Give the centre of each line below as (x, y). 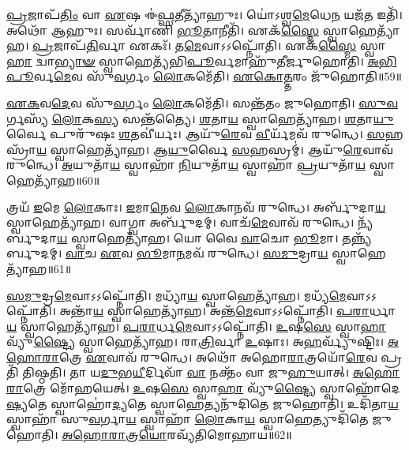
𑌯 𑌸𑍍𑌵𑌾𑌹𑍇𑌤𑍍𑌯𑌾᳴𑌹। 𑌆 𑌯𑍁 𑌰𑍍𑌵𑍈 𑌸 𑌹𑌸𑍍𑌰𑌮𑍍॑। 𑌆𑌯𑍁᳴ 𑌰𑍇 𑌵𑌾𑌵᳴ (214, 149)
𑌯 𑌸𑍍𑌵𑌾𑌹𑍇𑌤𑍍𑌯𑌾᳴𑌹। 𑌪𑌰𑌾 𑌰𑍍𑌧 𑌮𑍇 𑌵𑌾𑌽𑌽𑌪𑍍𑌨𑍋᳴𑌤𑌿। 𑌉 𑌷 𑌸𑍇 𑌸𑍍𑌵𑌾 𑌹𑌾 (197, 326)
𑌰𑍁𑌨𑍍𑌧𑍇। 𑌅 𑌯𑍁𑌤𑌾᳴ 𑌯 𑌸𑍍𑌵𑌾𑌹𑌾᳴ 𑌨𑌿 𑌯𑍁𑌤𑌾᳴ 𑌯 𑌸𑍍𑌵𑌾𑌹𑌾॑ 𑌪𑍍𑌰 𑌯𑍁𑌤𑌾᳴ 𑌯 (186, 165)
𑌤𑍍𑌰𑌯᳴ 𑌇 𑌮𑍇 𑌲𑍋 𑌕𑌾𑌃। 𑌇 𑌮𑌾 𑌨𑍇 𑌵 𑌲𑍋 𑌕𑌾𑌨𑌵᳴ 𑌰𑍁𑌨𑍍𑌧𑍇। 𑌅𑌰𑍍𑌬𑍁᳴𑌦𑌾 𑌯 (196, 206)
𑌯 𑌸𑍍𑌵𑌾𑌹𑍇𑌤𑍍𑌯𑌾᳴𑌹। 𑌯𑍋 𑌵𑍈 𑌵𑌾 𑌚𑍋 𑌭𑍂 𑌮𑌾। (198, 237)
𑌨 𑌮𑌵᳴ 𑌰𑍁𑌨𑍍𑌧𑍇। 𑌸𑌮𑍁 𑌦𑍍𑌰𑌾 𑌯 (252, 253)
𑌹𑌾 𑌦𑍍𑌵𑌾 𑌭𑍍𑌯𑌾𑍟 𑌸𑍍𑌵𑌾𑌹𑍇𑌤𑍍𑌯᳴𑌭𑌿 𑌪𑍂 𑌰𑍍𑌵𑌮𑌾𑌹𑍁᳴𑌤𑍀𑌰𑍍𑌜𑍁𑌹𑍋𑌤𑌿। (185, 60)
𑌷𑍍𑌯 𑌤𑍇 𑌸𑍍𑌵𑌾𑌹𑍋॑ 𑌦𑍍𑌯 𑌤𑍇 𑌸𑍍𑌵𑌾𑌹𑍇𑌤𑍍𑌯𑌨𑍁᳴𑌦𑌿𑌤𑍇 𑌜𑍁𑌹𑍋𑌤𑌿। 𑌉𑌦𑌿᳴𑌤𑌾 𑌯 (203, 403)
